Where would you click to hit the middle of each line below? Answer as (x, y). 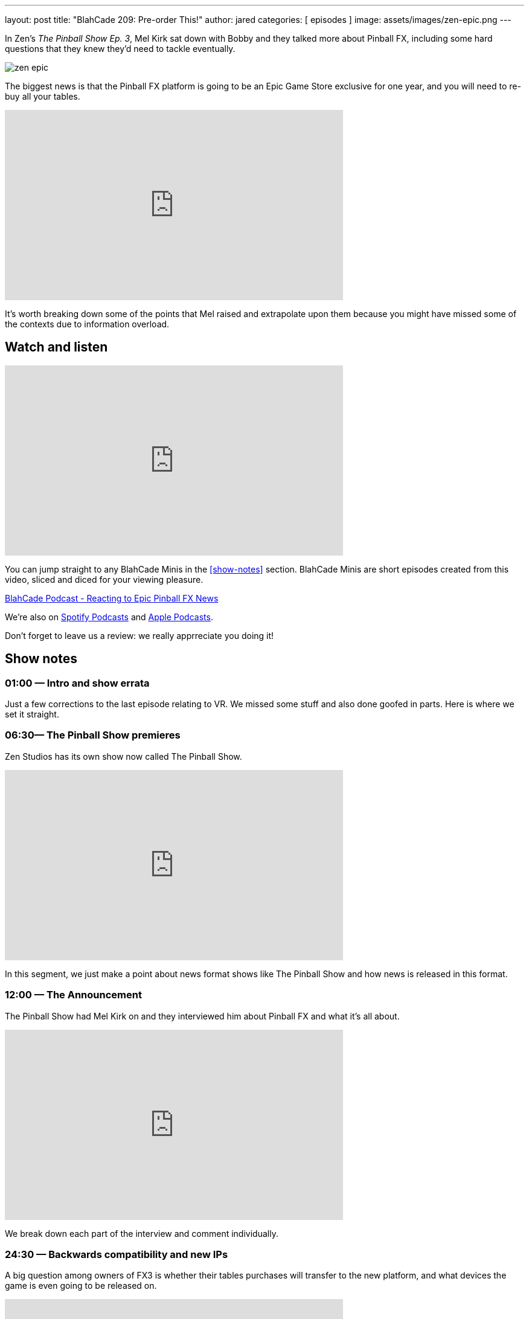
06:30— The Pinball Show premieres (93, 735)
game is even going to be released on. (81, 1286)
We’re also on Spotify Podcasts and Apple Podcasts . (109, 617)
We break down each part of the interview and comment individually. (142, 1233)
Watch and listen (56, 347)
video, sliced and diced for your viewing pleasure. (104, 579)
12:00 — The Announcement (73, 995)
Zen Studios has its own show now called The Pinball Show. (123, 756)
